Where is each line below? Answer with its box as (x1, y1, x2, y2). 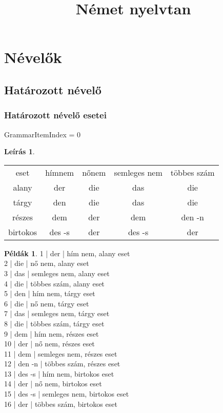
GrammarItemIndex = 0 (4, 129, 81, 139)
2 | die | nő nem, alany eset (4, 258, 89, 269)
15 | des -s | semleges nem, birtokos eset (4, 388, 129, 399)
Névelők (4, 47, 62, 68)
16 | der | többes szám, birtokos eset (4, 398, 117, 409)
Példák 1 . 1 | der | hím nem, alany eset (4, 247, 130, 258)
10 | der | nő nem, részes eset (4, 338, 95, 349)
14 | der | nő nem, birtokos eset (4, 378, 102, 389)
